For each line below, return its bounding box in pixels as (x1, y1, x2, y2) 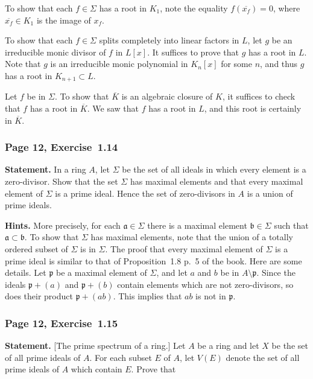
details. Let (5, 266, 46, 279)
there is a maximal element (147, 218, 247, 231)
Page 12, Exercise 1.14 (5, 139, 118, 154)
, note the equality (160, 2, 228, 14)
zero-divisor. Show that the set (5, 175, 118, 188)
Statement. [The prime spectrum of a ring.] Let (5, 339, 186, 352)
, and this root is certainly (204, 102, 302, 115)
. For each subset (89, 351, 152, 363)
